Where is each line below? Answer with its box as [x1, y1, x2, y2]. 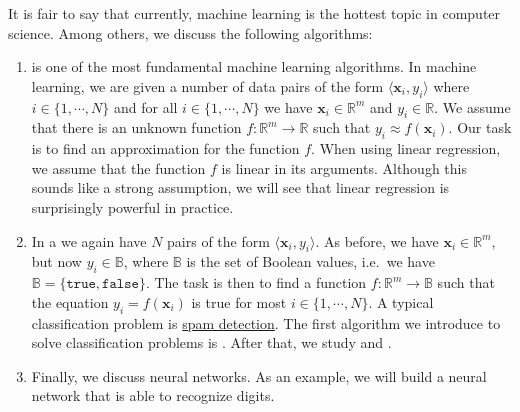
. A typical [368, 291, 434, 312]
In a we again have [31, 230, 147, 251]
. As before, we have [315, 230, 439, 251]
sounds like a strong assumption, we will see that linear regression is [31, 177, 450, 198]
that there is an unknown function [31, 117, 242, 138]
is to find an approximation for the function [31, 138, 300, 159]
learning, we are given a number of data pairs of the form [31, 75, 384, 96]
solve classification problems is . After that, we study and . [31, 332, 392, 353]
